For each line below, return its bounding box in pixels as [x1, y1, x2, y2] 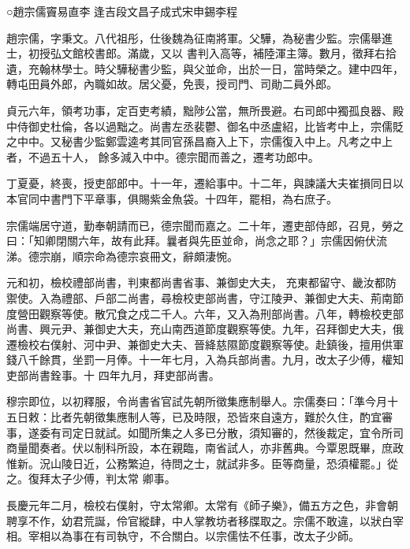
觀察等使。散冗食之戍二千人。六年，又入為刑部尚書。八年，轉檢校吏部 [39, 305, 404, 321]
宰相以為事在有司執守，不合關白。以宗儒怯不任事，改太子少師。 [28, 528, 360, 544]
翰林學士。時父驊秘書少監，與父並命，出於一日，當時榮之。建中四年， [39, 60, 404, 76]
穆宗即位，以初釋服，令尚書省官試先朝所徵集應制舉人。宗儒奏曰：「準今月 [6, 393, 387, 410]
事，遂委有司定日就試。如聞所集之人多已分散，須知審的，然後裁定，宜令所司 [6, 424, 404, 440]
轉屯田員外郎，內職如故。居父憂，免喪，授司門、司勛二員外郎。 [6, 76, 337, 92]
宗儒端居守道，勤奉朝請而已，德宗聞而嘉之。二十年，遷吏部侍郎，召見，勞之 [6, 217, 404, 233]
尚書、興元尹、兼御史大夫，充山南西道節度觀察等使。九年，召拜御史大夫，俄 [6, 321, 404, 337]
